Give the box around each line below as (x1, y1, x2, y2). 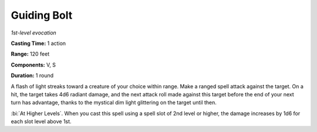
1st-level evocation (11, 29, 57, 36)
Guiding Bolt (11, 9, 73, 22)
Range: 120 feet (11, 50, 50, 58)
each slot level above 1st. (11, 118, 72, 125)
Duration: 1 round (11, 72, 54, 79)
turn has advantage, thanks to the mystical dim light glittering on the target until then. (11, 99, 217, 106)
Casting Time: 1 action (11, 40, 66, 47)
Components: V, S (11, 61, 56, 68)
